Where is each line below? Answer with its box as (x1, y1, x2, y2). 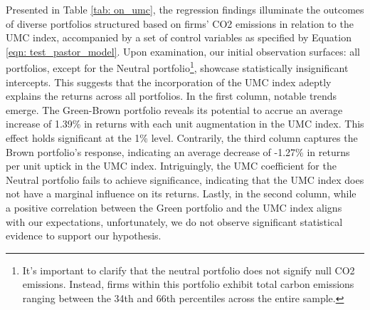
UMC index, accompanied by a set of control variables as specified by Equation (6, 30, 351, 45)
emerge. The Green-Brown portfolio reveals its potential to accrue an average (6, 102, 343, 117)
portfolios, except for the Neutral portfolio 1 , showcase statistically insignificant (6, 58, 349, 76)
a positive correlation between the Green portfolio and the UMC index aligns (6, 200, 342, 215)
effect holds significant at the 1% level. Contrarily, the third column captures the (6, 130, 358, 145)
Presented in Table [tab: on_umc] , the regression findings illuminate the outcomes (6, 2, 364, 16)
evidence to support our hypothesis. (6, 228, 162, 243)
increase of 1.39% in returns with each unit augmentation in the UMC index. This (6, 116, 364, 131)
